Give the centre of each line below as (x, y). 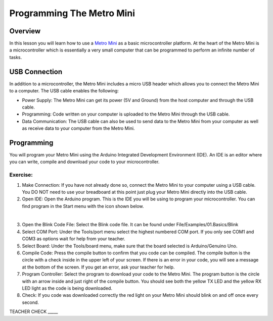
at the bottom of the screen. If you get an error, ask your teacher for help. (98, 267)
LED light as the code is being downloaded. (67, 288)
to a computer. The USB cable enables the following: (64, 91)
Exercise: (21, 175)
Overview (25, 31)
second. (30, 302)
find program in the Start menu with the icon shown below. (83, 206)
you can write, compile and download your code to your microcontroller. (84, 162)
